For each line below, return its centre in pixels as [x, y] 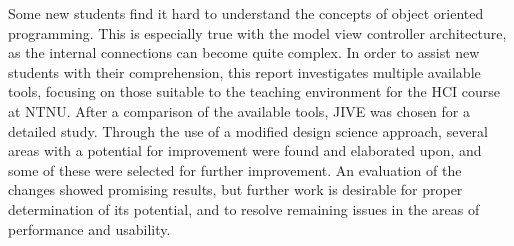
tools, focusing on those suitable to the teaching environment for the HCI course [254, 91]
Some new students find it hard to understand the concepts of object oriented [246, 13]
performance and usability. [89, 228]
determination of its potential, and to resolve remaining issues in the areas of [244, 208]
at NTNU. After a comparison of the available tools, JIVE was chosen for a [239, 110]
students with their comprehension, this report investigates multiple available [244, 71]
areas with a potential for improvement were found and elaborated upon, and [245, 150]
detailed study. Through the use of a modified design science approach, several [248, 130]
